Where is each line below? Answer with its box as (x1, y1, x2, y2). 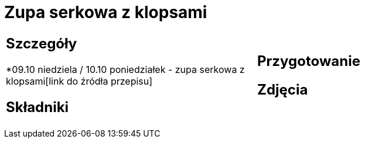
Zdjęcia (257, 81, 308, 98)
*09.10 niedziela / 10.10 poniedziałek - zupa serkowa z (6, 63, 245, 75)
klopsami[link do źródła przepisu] (6, 75, 153, 87)
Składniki (6, 98, 69, 116)
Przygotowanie (257, 52, 360, 69)
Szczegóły (6, 34, 77, 52)
